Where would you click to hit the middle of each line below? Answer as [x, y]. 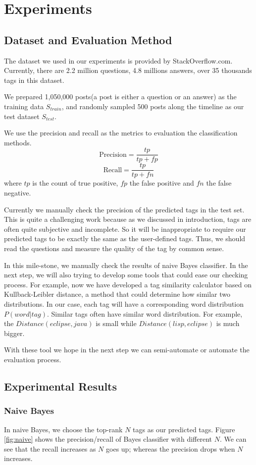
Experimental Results [60, 386]
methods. [18, 142]
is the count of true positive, [75, 183]
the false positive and [162, 183]
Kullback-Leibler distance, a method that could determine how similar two [117, 294]
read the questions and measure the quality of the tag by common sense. [114, 248]
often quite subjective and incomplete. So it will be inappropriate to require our [125, 229]
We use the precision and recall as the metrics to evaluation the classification [121, 133]
